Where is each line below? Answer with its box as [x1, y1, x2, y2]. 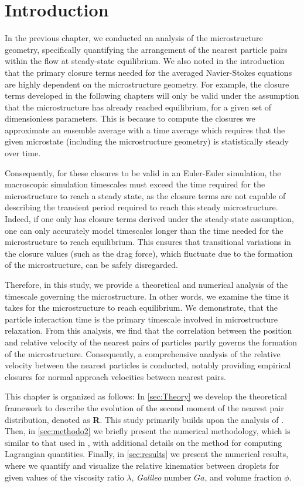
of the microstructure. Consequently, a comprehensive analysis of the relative [5, 347, 281, 360]
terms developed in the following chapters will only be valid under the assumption [5, 89, 299, 102]
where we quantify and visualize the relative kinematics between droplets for [5, 459, 279, 471]
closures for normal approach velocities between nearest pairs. [5, 370, 226, 382]
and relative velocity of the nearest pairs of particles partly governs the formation [5, 335, 298, 348]
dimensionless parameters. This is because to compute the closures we [5, 112, 255, 125]
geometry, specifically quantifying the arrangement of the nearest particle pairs [5, 43, 288, 55]
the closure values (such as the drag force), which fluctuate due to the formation [5, 247, 293, 259]
